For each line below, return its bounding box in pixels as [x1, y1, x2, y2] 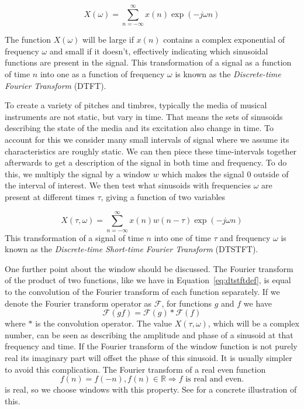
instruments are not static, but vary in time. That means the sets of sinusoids [5, 110, 283, 122]
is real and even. [185, 375, 244, 384]
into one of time [154, 231, 211, 243]
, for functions [161, 297, 212, 309]
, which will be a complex [208, 317, 299, 329]
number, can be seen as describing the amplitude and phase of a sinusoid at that [5, 328, 293, 341]
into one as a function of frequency [40, 67, 165, 80]
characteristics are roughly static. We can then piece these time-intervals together [5, 145, 297, 157]
